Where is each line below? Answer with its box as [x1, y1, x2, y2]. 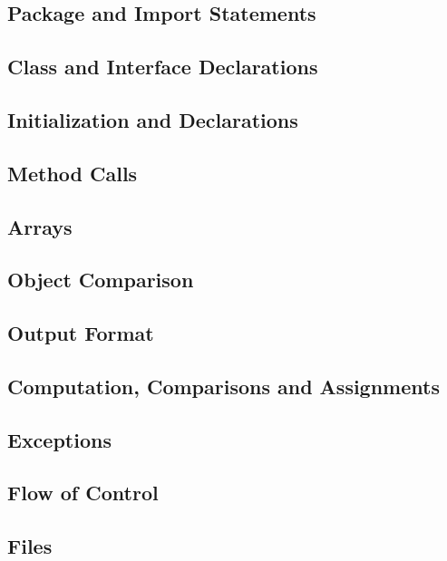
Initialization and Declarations [7, 105, 298, 133]
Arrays [7, 212, 73, 240]
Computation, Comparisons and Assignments [7, 372, 440, 400]
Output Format [7, 319, 154, 347]
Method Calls [7, 159, 138, 187]
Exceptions [7, 425, 112, 453]
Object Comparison [7, 266, 194, 294]
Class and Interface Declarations [7, 53, 318, 81]
